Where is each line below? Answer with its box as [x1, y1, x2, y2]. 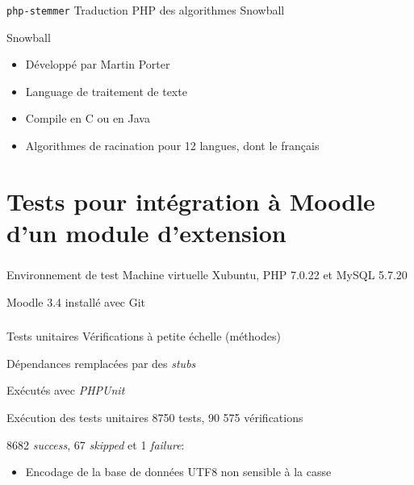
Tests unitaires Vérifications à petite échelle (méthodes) [6, 328, 281, 345]
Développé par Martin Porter [25, 56, 170, 73]
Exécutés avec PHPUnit [6, 382, 125, 399]
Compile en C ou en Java [25, 110, 150, 127]
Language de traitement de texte [25, 82, 187, 99]
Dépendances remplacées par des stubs [6, 354, 196, 371]
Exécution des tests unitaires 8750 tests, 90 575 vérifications [6, 408, 303, 425]
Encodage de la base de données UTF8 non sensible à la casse [25, 463, 332, 480]
